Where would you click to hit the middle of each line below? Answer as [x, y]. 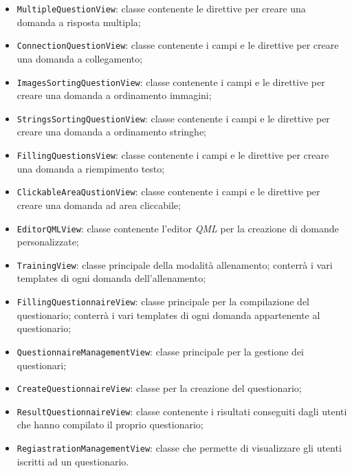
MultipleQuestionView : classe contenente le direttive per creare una [161, 8]
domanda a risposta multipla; [79, 22]
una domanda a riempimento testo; [91, 168]
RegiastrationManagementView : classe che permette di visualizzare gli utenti [179, 448]
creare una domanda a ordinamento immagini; [114, 95]
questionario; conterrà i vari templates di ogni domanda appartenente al [168, 315]
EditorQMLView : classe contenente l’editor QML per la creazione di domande [178, 228]
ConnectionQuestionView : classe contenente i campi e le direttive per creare [178, 45]
